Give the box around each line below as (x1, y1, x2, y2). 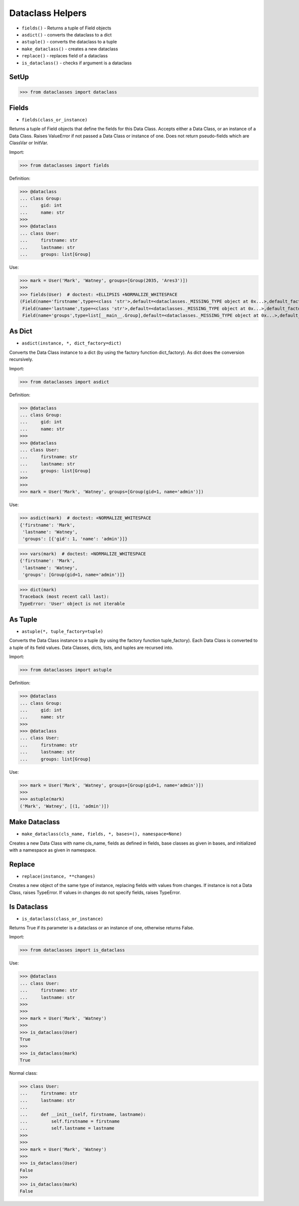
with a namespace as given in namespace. (9, 847, 97, 853)
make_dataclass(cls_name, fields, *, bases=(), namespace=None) (21, 831, 182, 837)
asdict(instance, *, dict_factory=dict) (21, 340, 122, 346)
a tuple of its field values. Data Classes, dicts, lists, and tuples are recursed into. (9, 644, 174, 650)
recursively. (9, 356, 33, 362)
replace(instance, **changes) (21, 874, 96, 879)
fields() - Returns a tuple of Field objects (21, 25, 112, 31)
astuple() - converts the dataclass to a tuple (21, 39, 117, 45)
